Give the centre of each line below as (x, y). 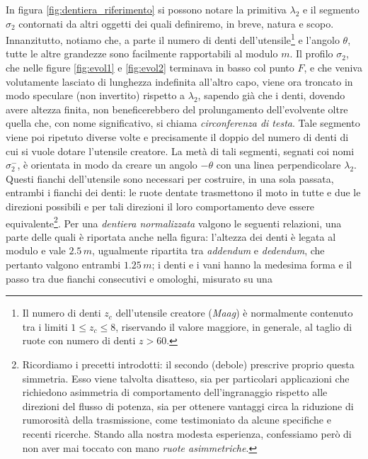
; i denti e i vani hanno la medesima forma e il (252, 264)
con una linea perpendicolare (278, 165)
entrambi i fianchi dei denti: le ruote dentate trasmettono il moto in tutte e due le (183, 192)
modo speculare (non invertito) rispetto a (96, 95)
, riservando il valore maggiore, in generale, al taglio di (234, 326)
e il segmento (331, 9)
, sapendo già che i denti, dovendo (271, 95)
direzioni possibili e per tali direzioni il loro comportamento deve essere (160, 206)
